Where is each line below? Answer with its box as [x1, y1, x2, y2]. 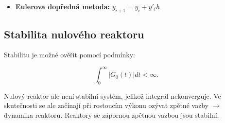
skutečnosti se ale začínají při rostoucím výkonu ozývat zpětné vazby [4, 100, 209, 110]
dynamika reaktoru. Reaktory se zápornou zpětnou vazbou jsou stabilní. [4, 110, 219, 120]
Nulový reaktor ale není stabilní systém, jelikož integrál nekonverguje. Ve [4, 90, 221, 101]
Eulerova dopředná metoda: [15, 1, 110, 11]
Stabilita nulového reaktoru [4, 27, 144, 42]
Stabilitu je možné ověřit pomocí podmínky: [4, 50, 135, 59]
